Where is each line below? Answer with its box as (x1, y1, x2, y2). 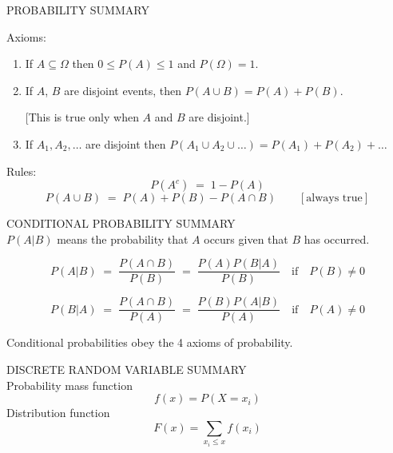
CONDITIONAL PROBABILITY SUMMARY (6, 215, 236, 232)
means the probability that (57, 230, 189, 247)
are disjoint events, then (64, 81, 181, 98)
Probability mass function (6, 376, 133, 393)
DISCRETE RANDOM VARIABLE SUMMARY (6, 361, 247, 378)
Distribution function (6, 404, 110, 421)
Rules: (6, 162, 37, 179)
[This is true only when (25, 109, 139, 125)
